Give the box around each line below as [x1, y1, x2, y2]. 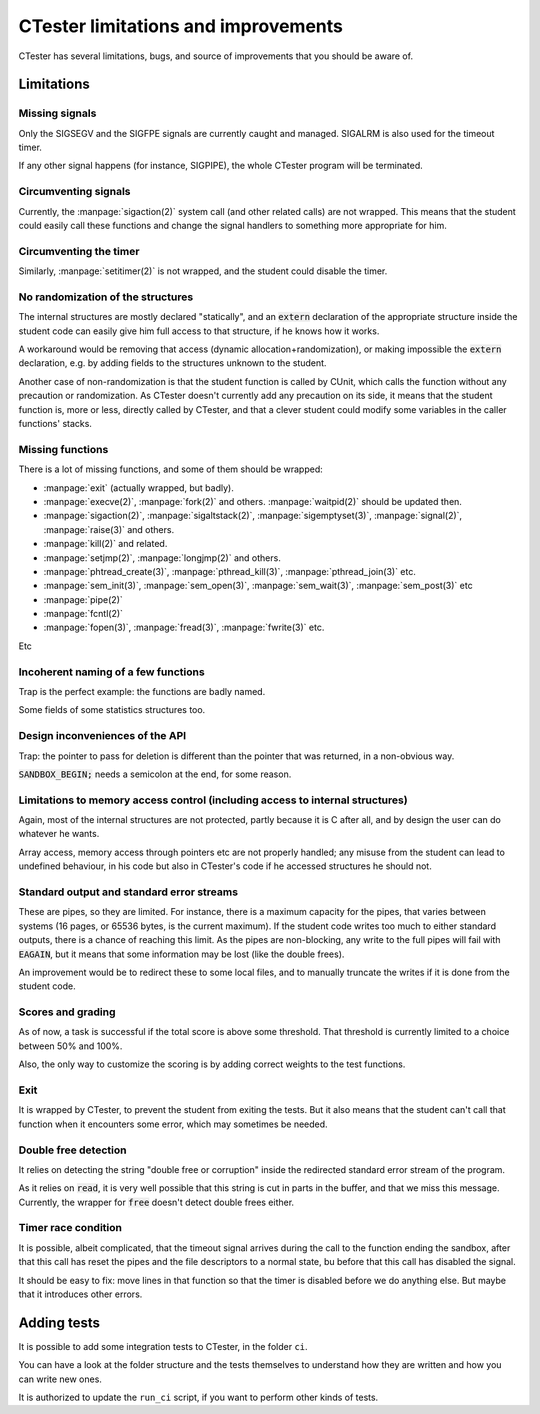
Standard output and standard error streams [18, 885, 239, 899]
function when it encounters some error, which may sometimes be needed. [18, 1118, 329, 1130]
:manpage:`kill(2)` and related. [43, 538, 168, 550]
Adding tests [18, 1314, 100, 1331]
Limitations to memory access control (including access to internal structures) [18, 793, 409, 807]
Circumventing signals [18, 185, 131, 199]
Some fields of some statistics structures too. [18, 704, 206, 716]
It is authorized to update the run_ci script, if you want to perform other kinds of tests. [18, 1391, 379, 1404]
